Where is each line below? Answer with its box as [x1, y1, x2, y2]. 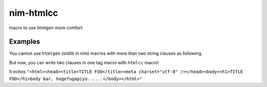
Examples [9, 38, 41, 46]
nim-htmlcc [9, 7, 58, 18]
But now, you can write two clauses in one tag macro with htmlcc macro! [9, 59, 159, 65]
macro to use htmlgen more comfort [9, 25, 83, 31]
